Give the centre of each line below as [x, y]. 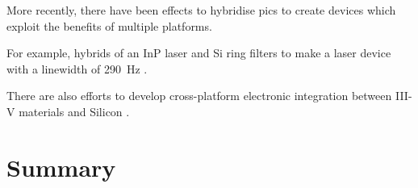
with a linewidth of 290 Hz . [77, 68]
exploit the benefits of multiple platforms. [109, 25]
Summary [61, 167]
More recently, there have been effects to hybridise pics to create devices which [201, 10]
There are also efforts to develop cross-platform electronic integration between [199, 96]
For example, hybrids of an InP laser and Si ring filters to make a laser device [199, 53]
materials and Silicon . [74, 111]
